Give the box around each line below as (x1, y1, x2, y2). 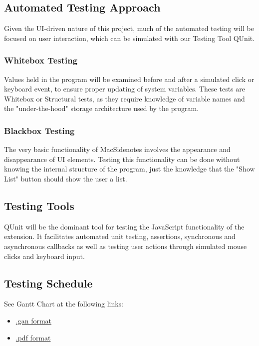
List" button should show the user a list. (4, 173, 127, 183)
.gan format (15, 315, 52, 325)
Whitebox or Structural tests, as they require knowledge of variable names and (4, 93, 245, 103)
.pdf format (15, 332, 51, 342)
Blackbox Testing (4, 124, 75, 136)
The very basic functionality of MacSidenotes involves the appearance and (4, 144, 231, 154)
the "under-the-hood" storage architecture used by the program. (4, 103, 199, 113)
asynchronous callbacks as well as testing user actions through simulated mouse (4, 240, 247, 251)
